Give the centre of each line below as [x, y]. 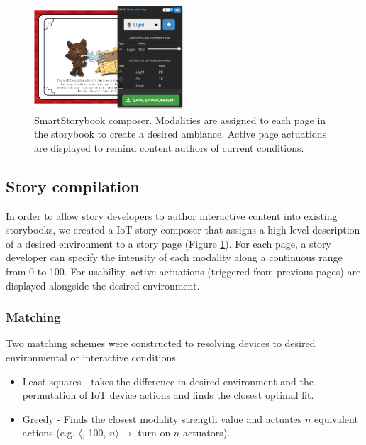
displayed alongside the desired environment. [103, 285]
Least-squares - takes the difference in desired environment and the [168, 381]
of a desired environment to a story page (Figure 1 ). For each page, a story [168, 243]
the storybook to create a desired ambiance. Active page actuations [181, 134]
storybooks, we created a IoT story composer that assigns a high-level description [183, 230]
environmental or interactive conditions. [92, 357]
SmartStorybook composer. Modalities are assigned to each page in [180, 120]
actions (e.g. [49, 433]
